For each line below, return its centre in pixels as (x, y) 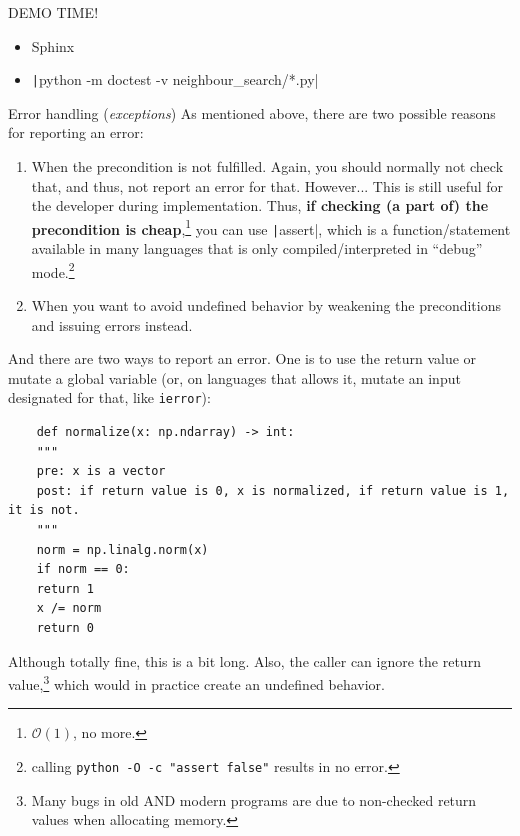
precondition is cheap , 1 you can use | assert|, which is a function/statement (271, 227)
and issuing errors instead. (112, 324)
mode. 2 (53, 270)
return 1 (65, 588)
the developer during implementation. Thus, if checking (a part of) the (260, 205)
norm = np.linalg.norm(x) (122, 549)
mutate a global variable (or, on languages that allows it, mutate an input (234, 377)
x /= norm (69, 608)
